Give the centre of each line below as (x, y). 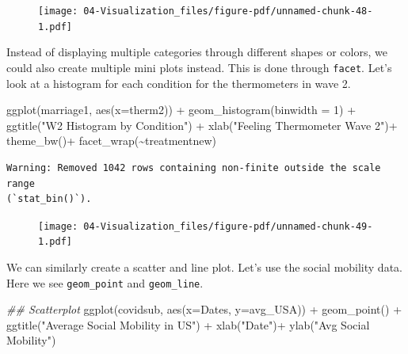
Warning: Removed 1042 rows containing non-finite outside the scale (194, 167)
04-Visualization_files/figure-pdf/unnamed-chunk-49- (228, 226)
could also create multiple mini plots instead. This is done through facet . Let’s (199, 67)
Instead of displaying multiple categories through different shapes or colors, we (197, 52)
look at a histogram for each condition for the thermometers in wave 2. (179, 83)
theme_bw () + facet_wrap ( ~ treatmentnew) (111, 141)
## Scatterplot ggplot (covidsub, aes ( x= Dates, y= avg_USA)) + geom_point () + (204, 309)
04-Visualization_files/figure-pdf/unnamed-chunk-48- (228, 11)
